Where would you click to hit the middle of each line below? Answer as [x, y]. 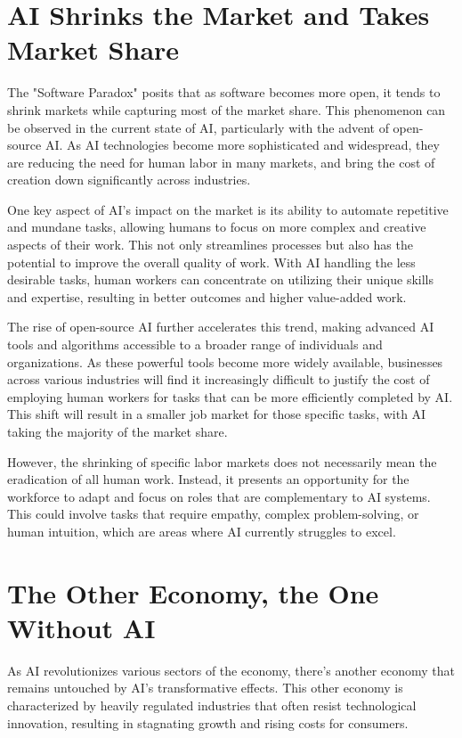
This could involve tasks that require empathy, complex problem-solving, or [213, 514]
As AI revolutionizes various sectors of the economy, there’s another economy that [231, 670]
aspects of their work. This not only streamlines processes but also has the [210, 245]
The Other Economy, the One [193, 592]
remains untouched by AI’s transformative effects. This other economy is [205, 688]
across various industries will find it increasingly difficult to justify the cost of [219, 379]
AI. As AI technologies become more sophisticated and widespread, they [242, 145]
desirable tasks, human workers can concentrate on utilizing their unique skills [220, 279]
